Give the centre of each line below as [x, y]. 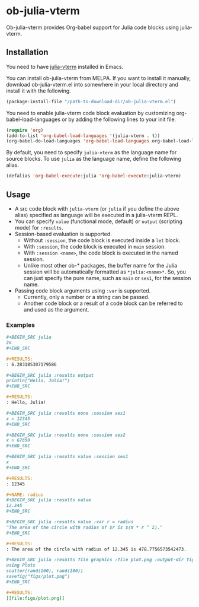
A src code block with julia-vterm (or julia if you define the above [97, 208]
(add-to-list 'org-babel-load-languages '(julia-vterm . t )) [83, 136]
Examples [21, 325]
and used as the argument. [56, 309]
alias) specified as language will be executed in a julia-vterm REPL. [96, 215]
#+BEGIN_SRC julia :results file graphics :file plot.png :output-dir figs [102, 560]
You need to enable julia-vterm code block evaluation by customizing [91, 113]
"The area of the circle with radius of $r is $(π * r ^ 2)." [84, 527]
